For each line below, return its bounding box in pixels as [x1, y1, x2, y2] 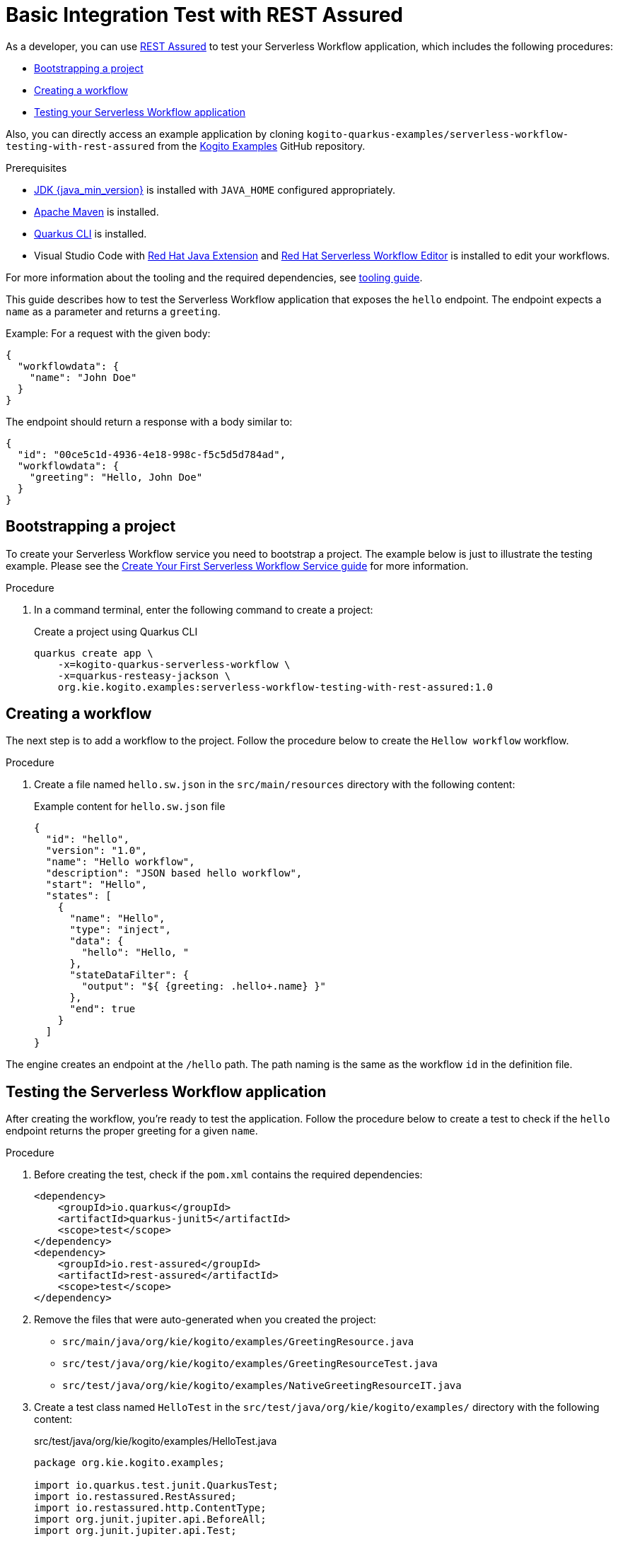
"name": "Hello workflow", [45, 856, 195, 868]
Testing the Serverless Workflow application [6, 1082, 327, 1101]
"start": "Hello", [45, 879, 148, 891]
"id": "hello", [45, 833, 129, 845]
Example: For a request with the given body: [6, 327, 211, 339]
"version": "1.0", [45, 845, 148, 857]
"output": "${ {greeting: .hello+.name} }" [81, 980, 327, 992]
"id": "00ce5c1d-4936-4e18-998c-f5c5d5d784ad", [17, 448, 286, 460]
